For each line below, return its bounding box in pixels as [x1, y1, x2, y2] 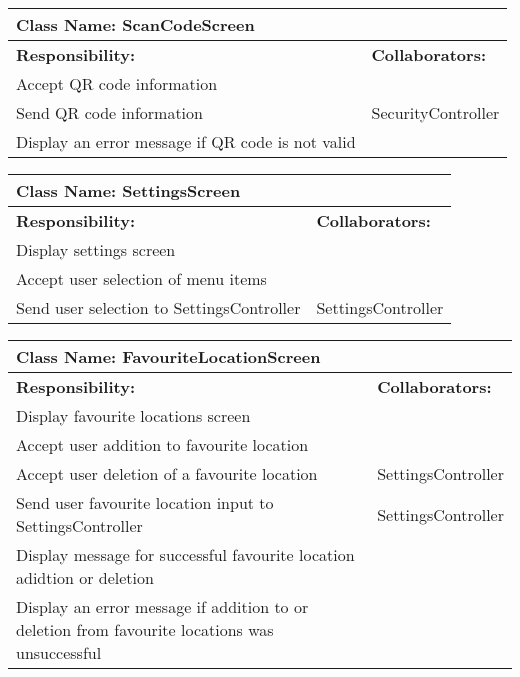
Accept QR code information [16, 72, 218, 95]
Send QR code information [16, 101, 203, 124]
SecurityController [371, 101, 500, 124]
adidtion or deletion [16, 566, 154, 589]
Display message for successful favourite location [16, 543, 355, 566]
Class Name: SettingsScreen [16, 179, 241, 202]
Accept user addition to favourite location [16, 433, 309, 456]
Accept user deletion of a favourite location [16, 462, 318, 485]
